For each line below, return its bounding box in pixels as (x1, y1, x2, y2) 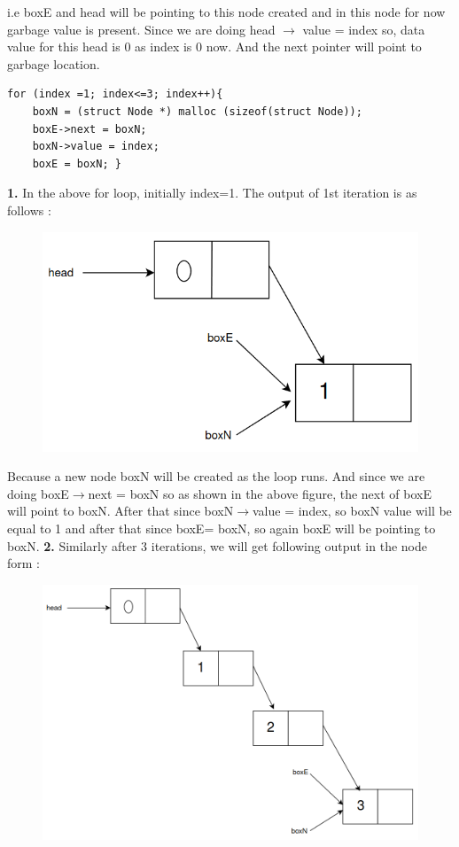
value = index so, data (302, 19, 425, 38)
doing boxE (7, 484, 69, 502)
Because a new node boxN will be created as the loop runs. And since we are (7, 467, 425, 486)
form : (7, 554, 40, 572)
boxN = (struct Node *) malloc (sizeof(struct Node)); (32, 105, 362, 118)
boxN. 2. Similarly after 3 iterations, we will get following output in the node (7, 536, 427, 555)
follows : (7, 200, 51, 219)
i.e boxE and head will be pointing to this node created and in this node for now (7, 3, 446, 20)
